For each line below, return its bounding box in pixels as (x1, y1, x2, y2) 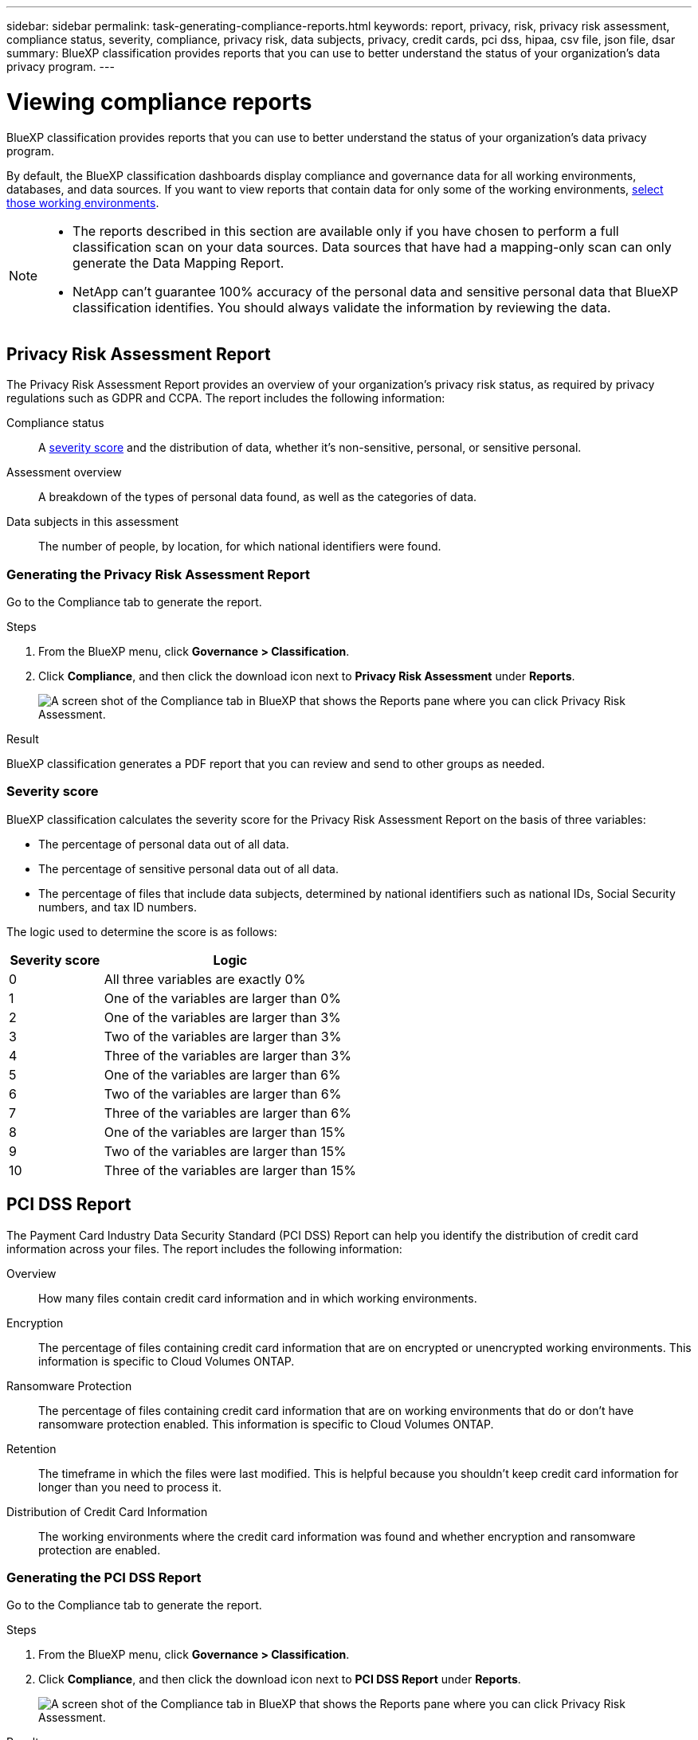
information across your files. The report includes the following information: (6, 1241, 402, 1256)
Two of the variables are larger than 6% (104, 1085, 342, 1102)
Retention (6, 1441, 57, 1456)
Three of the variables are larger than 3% (104, 1047, 351, 1064)
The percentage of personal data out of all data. (38, 837, 289, 851)
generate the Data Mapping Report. (73, 254, 284, 271)
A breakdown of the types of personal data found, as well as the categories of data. (38, 490, 477, 504)
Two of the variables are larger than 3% (104, 1028, 342, 1044)
